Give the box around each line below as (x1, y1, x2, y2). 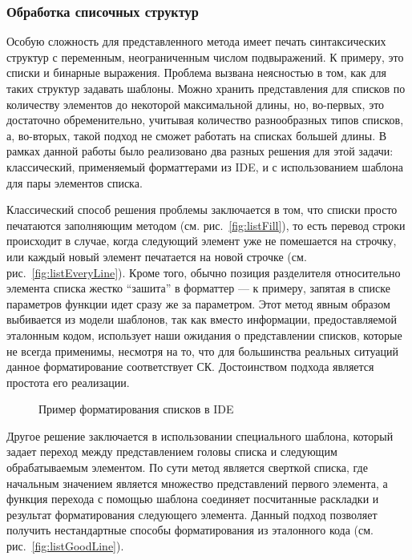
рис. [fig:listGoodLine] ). (6, 538, 124, 554)
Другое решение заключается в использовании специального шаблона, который (6, 427, 394, 444)
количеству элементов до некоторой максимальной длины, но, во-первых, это (6, 95, 385, 112)
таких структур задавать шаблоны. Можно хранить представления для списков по (6, 80, 406, 96)
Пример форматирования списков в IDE (38, 401, 234, 417)
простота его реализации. (6, 373, 130, 390)
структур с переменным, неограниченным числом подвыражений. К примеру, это (6, 48, 404, 65)
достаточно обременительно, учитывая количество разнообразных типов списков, (6, 111, 404, 128)
